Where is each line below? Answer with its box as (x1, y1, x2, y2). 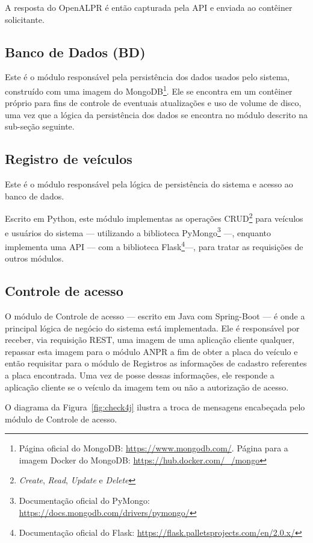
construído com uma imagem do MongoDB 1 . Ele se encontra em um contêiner (5, 83, 293, 97)
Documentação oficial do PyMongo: (19, 494, 150, 507)
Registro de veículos (5, 149, 132, 168)
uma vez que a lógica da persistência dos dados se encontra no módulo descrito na (5, 108, 308, 121)
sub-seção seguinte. (5, 120, 75, 133)
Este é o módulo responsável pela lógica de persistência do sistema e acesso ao (5, 178, 293, 190)
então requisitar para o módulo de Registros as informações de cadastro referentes (5, 357, 307, 369)
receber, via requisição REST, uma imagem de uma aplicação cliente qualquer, (5, 333, 295, 346)
